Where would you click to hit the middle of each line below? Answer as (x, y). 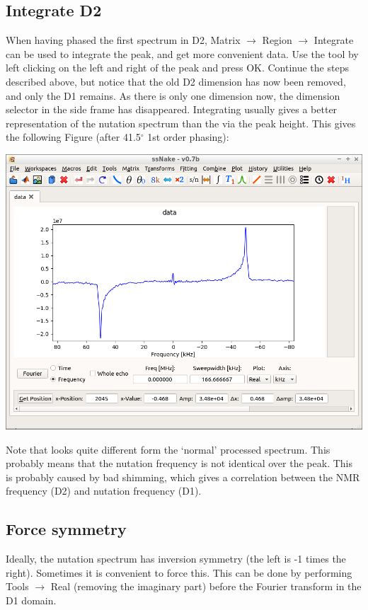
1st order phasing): (188, 137)
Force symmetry (66, 529)
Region (277, 40)
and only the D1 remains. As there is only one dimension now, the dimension (173, 95)
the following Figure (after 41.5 (73, 137)
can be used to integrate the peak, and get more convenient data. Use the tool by (182, 53)
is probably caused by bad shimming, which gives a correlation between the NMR (183, 477)
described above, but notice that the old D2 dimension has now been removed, (176, 81)
